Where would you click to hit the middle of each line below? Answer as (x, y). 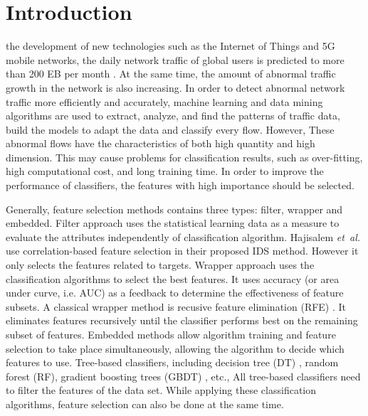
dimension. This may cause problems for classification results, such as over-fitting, (184, 157)
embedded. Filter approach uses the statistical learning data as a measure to (173, 223)
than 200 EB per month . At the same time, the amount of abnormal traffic (171, 74)
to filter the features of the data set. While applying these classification (161, 390)
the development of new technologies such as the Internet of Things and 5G (170, 46)
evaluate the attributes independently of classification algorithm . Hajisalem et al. (183, 236)
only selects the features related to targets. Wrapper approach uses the (160, 265)
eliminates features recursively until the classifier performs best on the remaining (182, 320)
